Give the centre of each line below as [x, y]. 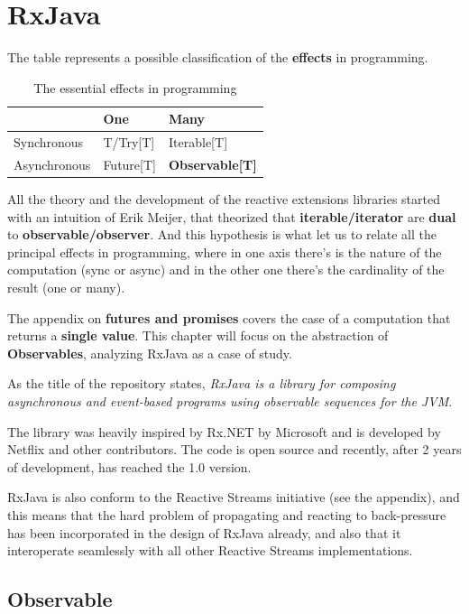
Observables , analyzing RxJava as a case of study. [150, 353]
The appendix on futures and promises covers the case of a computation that [229, 317]
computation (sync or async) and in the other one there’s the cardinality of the [226, 270]
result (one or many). [66, 288]
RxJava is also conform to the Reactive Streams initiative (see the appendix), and [234, 497]
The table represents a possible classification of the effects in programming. [218, 57]
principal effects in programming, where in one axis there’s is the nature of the [225, 251]
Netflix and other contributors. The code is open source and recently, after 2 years [234, 449]
